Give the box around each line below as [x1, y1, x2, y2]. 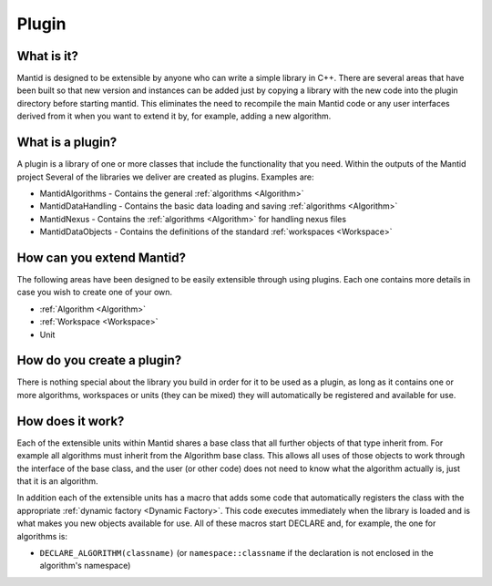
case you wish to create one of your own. [16, 287, 173, 298]
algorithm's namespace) [39, 560, 131, 571]
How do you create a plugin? [16, 353, 182, 368]
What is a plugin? [16, 135, 118, 150]
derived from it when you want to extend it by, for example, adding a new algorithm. [16, 110, 332, 122]
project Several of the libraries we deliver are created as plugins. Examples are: [16, 171, 314, 182]
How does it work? [16, 413, 125, 428]
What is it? [16, 48, 79, 64]
